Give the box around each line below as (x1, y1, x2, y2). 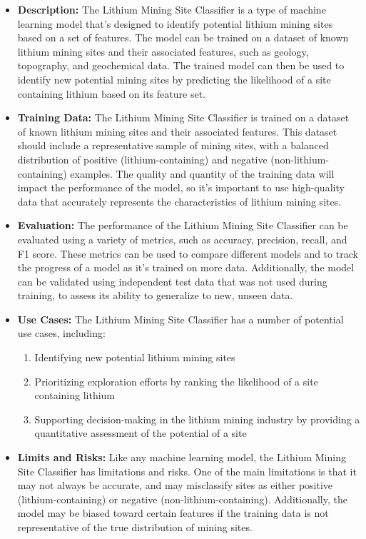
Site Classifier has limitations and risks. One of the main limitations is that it (17, 463, 357, 478)
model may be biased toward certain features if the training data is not (17, 505, 329, 520)
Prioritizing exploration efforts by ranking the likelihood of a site (34, 373, 318, 388)
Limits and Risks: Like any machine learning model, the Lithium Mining (17, 450, 346, 465)
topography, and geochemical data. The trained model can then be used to (17, 58, 345, 73)
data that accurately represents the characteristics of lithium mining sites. (17, 193, 342, 208)
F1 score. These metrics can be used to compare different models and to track (17, 246, 358, 261)
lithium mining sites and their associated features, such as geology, (17, 44, 309, 59)
